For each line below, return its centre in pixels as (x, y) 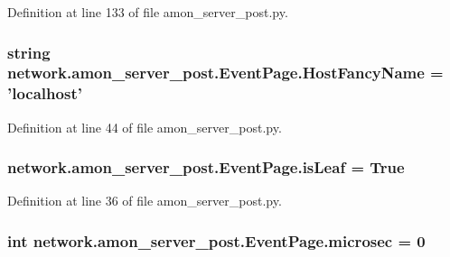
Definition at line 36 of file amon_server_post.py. (145, 201)
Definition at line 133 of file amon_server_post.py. (148, 12)
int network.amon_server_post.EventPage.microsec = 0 (216, 240)
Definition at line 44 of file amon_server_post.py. (145, 127)
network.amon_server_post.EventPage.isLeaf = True (206, 167)
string (29, 52)
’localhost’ (45, 93)
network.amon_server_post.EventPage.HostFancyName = (225, 73)
